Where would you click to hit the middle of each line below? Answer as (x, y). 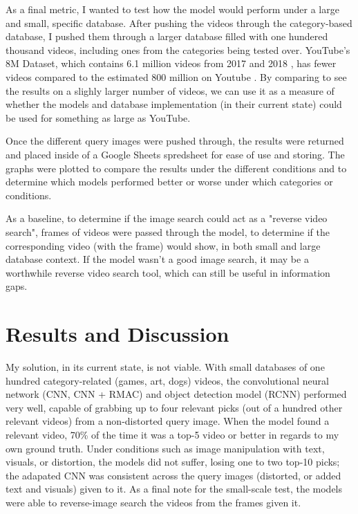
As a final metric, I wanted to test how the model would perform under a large (172, 9)
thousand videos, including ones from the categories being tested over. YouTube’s (178, 49)
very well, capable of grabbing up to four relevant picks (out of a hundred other (174, 407)
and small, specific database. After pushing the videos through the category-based (179, 22)
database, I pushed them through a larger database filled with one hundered (167, 36)
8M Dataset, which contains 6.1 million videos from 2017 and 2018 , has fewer (171, 63)
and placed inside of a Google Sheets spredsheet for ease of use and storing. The (175, 154)
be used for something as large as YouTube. (98, 117)
